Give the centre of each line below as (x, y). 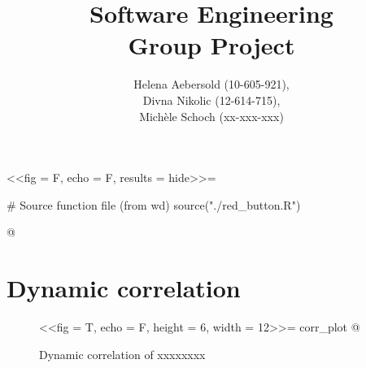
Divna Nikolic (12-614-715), (211, 100)
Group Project (211, 45)
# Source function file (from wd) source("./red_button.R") (154, 204)
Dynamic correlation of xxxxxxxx (122, 354)
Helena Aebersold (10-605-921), (211, 84)
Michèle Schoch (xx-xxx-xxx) (211, 116)
